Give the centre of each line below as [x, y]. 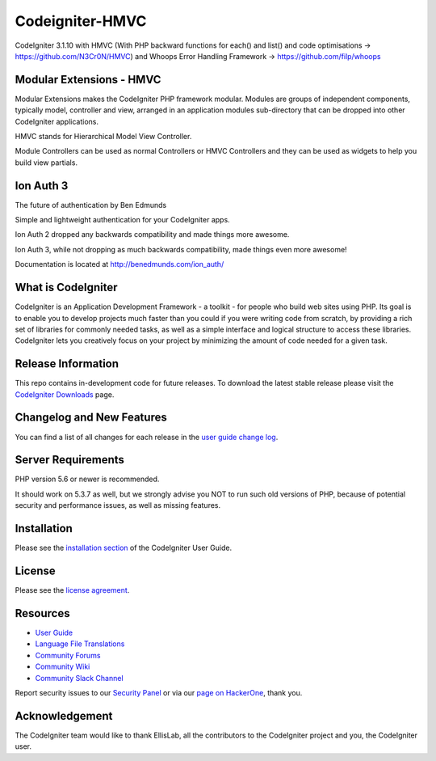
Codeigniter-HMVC [81, 21]
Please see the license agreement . [72, 590]
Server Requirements [70, 460]
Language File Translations [80, 644]
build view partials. [46, 163]
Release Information [67, 364]
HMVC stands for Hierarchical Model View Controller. [103, 137]
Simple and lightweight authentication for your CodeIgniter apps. [122, 220]
